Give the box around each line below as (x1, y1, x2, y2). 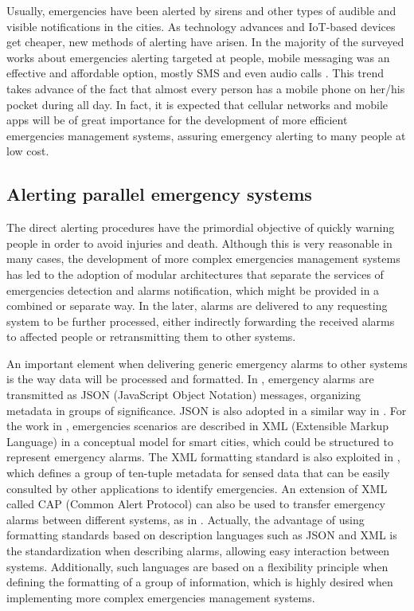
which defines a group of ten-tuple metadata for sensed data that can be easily (6, 464, 390, 481)
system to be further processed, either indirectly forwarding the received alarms (6, 312, 395, 329)
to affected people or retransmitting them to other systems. (6, 328, 296, 345)
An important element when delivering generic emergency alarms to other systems (6, 354, 408, 371)
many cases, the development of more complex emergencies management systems (6, 250, 400, 267)
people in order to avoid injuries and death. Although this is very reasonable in (6, 234, 393, 251)
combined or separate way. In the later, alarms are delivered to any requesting (6, 297, 388, 314)
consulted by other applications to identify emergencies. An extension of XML (6, 480, 388, 496)
